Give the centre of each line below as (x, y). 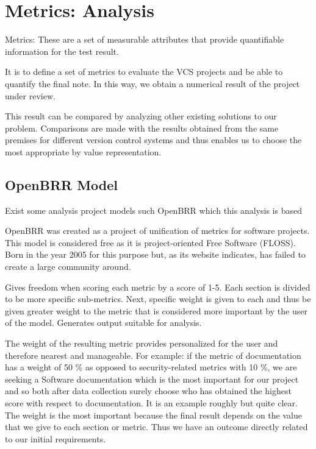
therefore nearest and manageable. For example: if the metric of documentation (153, 355)
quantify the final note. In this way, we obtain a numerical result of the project (153, 83)
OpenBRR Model (62, 184)
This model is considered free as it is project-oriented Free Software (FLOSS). (150, 242)
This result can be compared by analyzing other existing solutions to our (141, 116)
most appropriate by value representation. (83, 151)
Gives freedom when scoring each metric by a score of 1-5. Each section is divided (158, 287)
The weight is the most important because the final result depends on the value (153, 415)
